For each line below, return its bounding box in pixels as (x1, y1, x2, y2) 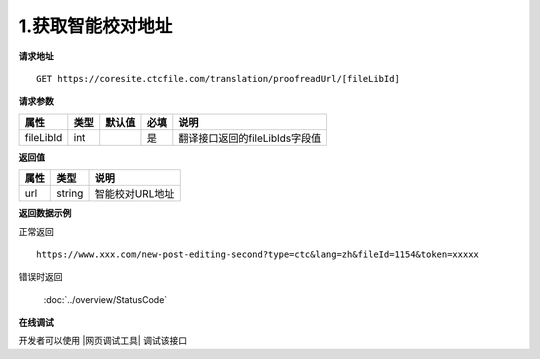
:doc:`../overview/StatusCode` (43, 293, 168, 305)
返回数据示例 (18, 207, 72, 219)
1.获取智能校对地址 (18, 15, 173, 37)
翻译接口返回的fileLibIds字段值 (178, 131, 322, 145)
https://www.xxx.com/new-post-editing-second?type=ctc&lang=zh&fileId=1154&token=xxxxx (36, 248, 480, 260)
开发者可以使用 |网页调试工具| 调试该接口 (18, 335, 188, 347)
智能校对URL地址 (94, 187, 175, 201)
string (56, 186, 84, 200)
